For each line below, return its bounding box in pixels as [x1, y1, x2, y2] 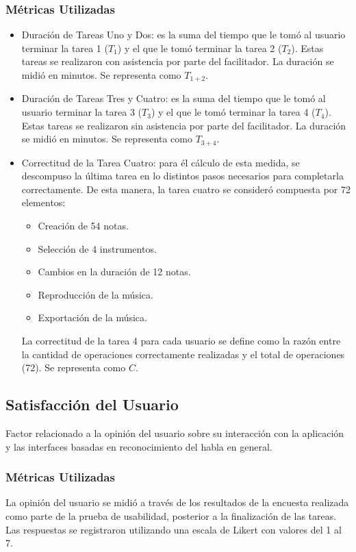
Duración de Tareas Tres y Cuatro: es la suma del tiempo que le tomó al [21, 91, 326, 105]
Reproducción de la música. [38, 287, 153, 301]
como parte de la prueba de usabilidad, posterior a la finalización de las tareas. [5, 509, 337, 523]
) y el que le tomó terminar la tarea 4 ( [151, 105, 316, 119]
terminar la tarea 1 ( [21, 40, 108, 55]
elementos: [21, 195, 66, 210]
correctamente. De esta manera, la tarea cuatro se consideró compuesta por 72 [21, 181, 351, 196]
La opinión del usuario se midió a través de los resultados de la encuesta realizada [5, 495, 349, 510]
